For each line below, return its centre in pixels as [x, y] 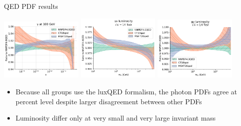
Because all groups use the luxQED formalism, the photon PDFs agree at [126, 91]
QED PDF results [31, 6]
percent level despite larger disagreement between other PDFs [109, 101]
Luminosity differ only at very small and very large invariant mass [116, 118]
